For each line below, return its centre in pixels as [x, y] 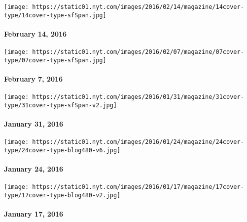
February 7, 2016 [34, 79]
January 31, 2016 [34, 124]
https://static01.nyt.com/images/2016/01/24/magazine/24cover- [138, 142]
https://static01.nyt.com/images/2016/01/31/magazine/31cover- [138, 97]
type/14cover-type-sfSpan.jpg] [55, 15]
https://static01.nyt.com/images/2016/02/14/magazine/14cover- [138, 7]
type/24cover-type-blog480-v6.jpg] [62, 150]
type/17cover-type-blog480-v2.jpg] [62, 196]
